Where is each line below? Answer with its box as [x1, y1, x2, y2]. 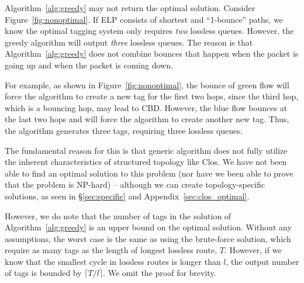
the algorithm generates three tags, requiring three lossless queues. [5, 124, 243, 136]
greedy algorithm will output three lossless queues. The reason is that [5, 36, 253, 48]
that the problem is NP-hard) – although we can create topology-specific [5, 178, 265, 191]
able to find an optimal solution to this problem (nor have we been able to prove [5, 167, 293, 179]
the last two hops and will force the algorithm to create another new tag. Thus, [5, 113, 289, 125]
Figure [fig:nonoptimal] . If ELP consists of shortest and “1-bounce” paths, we [5, 13, 283, 25]
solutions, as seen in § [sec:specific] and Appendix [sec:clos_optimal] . [5, 189, 250, 202]
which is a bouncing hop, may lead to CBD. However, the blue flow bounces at [5, 101, 288, 113]
